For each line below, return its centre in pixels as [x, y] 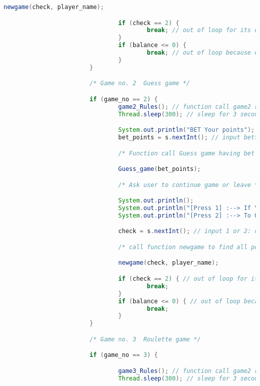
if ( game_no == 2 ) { [123, 99]
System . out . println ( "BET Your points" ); [187, 130]
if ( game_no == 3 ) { [123, 355]
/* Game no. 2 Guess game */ [140, 83]
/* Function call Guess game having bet [187, 153]
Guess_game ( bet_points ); [160, 169]
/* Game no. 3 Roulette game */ [145, 339]
